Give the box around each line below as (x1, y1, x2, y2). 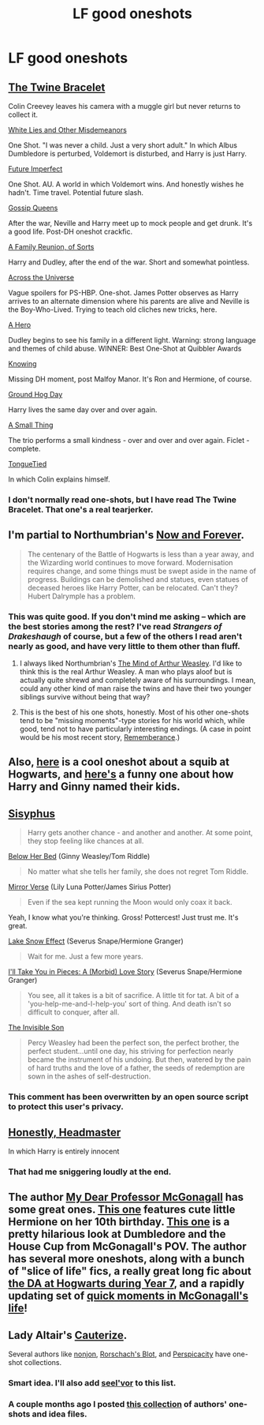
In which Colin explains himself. (8, 474, 110, 484)
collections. (24, 1358, 61, 1367)
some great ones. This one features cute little (8, 1203, 236, 1217)
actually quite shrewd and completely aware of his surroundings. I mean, (19, 676, 256, 685)
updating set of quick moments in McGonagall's (8, 1289, 249, 1303)
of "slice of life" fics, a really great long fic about (8, 1265, 252, 1278)
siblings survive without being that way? (19, 692, 151, 702)
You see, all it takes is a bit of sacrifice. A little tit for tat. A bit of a (27, 991, 240, 1000)
